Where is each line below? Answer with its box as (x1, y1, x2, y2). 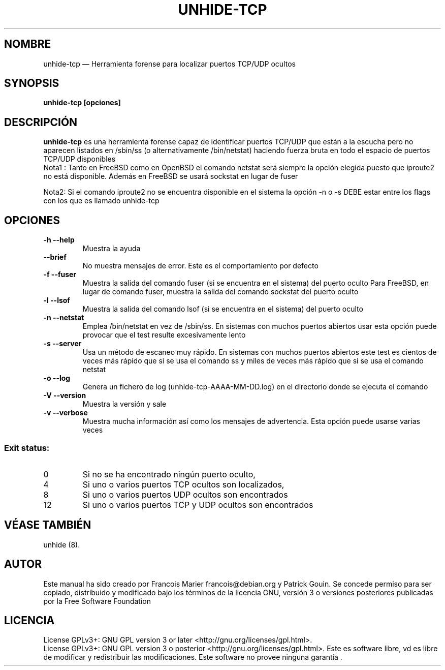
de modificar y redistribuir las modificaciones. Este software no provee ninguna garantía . (43, 653, 342, 662)
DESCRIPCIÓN (4, 115, 78, 129)
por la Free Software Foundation (43, 596, 151, 605)
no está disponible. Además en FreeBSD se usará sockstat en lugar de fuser (43, 172, 298, 181)
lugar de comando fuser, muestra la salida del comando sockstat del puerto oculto (82, 287, 359, 296)
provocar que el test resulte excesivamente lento (82, 330, 246, 340)
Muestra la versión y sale (82, 400, 167, 409)
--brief (43, 253, 67, 262)
